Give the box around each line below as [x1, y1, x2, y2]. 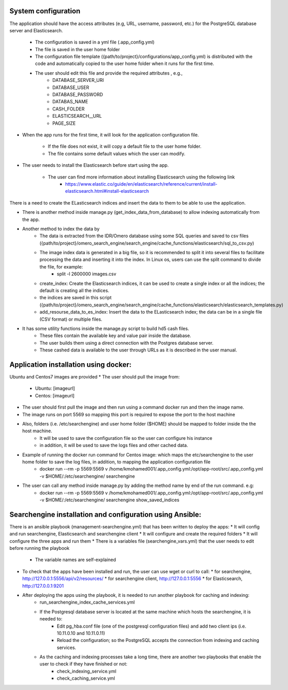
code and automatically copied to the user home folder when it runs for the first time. [35, 60, 214, 66]
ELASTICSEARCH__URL [52, 113, 102, 119]
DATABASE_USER [52, 84, 90, 91]
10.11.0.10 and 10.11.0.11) [57, 630, 105, 636]
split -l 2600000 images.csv [57, 271, 117, 277]
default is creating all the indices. [39, 287, 109, 294]
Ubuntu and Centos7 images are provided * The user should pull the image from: [9, 374, 180, 380]
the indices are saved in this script [39, 295, 112, 301]
